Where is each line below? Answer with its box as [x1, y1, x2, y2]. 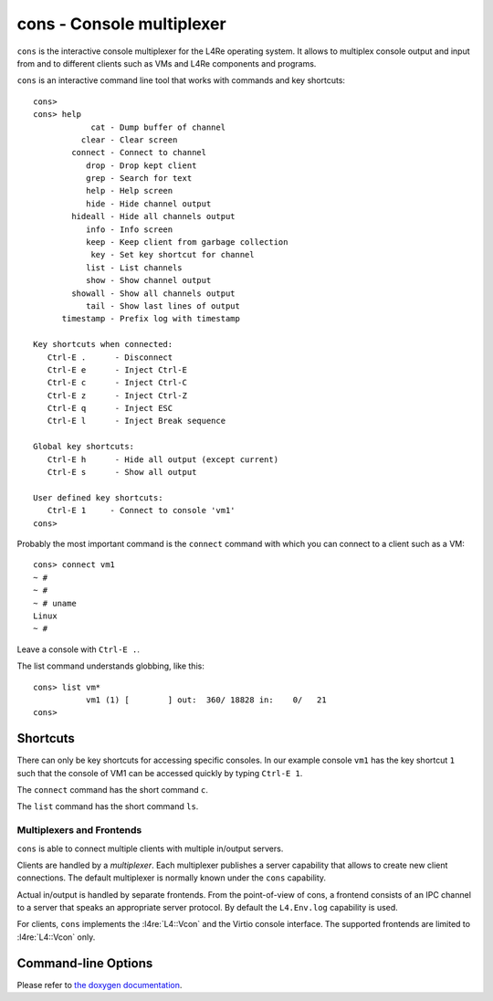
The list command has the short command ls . [16, 801, 199, 812]
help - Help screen [85, 185, 173, 196]
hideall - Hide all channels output [71, 211, 236, 222]
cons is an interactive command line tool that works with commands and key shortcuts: [16, 75, 346, 86]
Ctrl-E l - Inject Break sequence [47, 416, 226, 427]
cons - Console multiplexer [16, 14, 227, 34]
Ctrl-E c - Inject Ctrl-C [47, 377, 187, 388]
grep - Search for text [85, 174, 193, 184]
